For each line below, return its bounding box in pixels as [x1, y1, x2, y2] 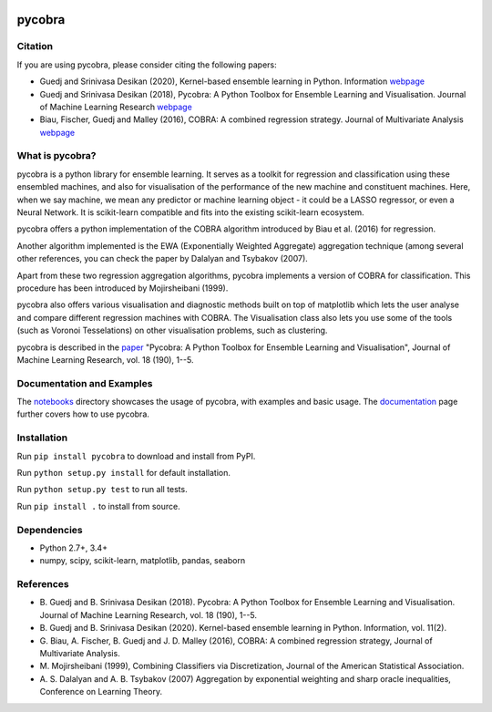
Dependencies [16, 523, 84, 536]
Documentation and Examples [16, 377, 153, 389]
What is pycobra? [16, 150, 97, 162]
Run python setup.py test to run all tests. [16, 484, 188, 495]
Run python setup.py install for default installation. [16, 468, 231, 478]
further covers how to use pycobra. [16, 408, 150, 419]
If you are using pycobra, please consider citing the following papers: [16, 59, 277, 70]
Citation [16, 40, 54, 53]
